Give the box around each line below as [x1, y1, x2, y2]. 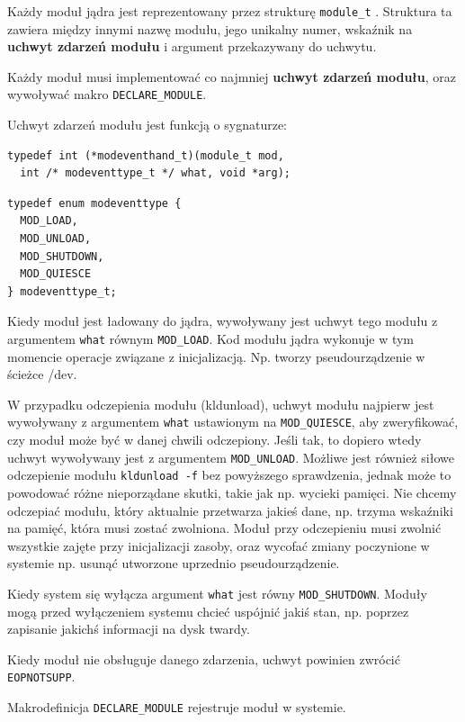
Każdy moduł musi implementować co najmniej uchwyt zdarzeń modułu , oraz [7, 67, 457, 86]
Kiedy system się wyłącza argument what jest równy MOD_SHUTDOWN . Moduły [7, 584, 427, 602]
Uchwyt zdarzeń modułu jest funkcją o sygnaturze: [7, 115, 287, 134]
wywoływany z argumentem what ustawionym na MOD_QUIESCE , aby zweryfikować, [7, 412, 459, 431]
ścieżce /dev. [7, 365, 77, 384]
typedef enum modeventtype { [7, 196, 182, 210]
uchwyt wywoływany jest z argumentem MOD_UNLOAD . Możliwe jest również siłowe [7, 447, 454, 466]
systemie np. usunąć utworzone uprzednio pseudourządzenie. [7, 554, 340, 573]
